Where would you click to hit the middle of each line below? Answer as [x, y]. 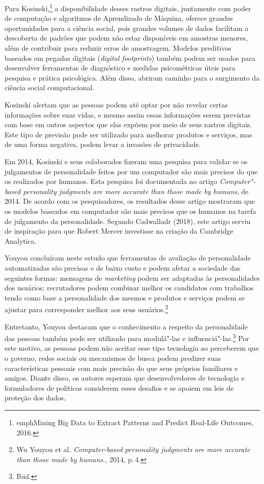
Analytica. [21, 240]
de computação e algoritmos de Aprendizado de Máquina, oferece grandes [119, 18]
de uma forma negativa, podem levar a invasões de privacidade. [103, 144]
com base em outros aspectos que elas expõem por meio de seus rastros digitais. [128, 124]
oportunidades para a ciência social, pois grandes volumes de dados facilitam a [127, 28]
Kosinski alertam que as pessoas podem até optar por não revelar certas [116, 104]
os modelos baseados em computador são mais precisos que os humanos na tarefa [130, 211]
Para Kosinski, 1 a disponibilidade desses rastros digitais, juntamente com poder [128, 7]
